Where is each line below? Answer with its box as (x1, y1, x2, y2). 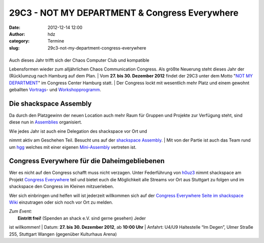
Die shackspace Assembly (9, 99, 92, 108)
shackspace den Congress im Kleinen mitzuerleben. (9, 184, 114, 190)
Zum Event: (9, 208, 32, 214)
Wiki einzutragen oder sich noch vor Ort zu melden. (9, 199, 113, 205)
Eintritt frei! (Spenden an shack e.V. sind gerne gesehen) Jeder (18, 215, 146, 221)
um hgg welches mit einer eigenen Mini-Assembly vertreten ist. (9, 144, 137, 150)
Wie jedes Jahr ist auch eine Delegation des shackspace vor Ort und (9, 128, 148, 134)
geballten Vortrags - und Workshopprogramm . (9, 87, 101, 93)
